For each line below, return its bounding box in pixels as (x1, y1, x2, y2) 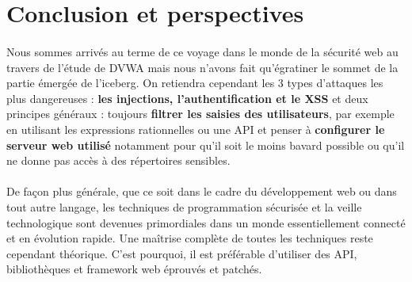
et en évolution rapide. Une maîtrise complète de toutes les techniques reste (6, 230, 373, 246)
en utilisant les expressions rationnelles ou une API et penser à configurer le (6, 120, 385, 137)
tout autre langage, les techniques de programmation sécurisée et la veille (6, 198, 362, 215)
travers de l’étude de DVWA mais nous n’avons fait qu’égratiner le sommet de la (6, 59, 399, 75)
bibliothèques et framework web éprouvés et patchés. (6, 261, 262, 277)
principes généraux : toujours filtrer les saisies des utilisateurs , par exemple (6, 105, 395, 122)
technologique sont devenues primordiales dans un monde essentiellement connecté (6, 214, 406, 231)
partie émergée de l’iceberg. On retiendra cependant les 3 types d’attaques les (6, 74, 383, 91)
